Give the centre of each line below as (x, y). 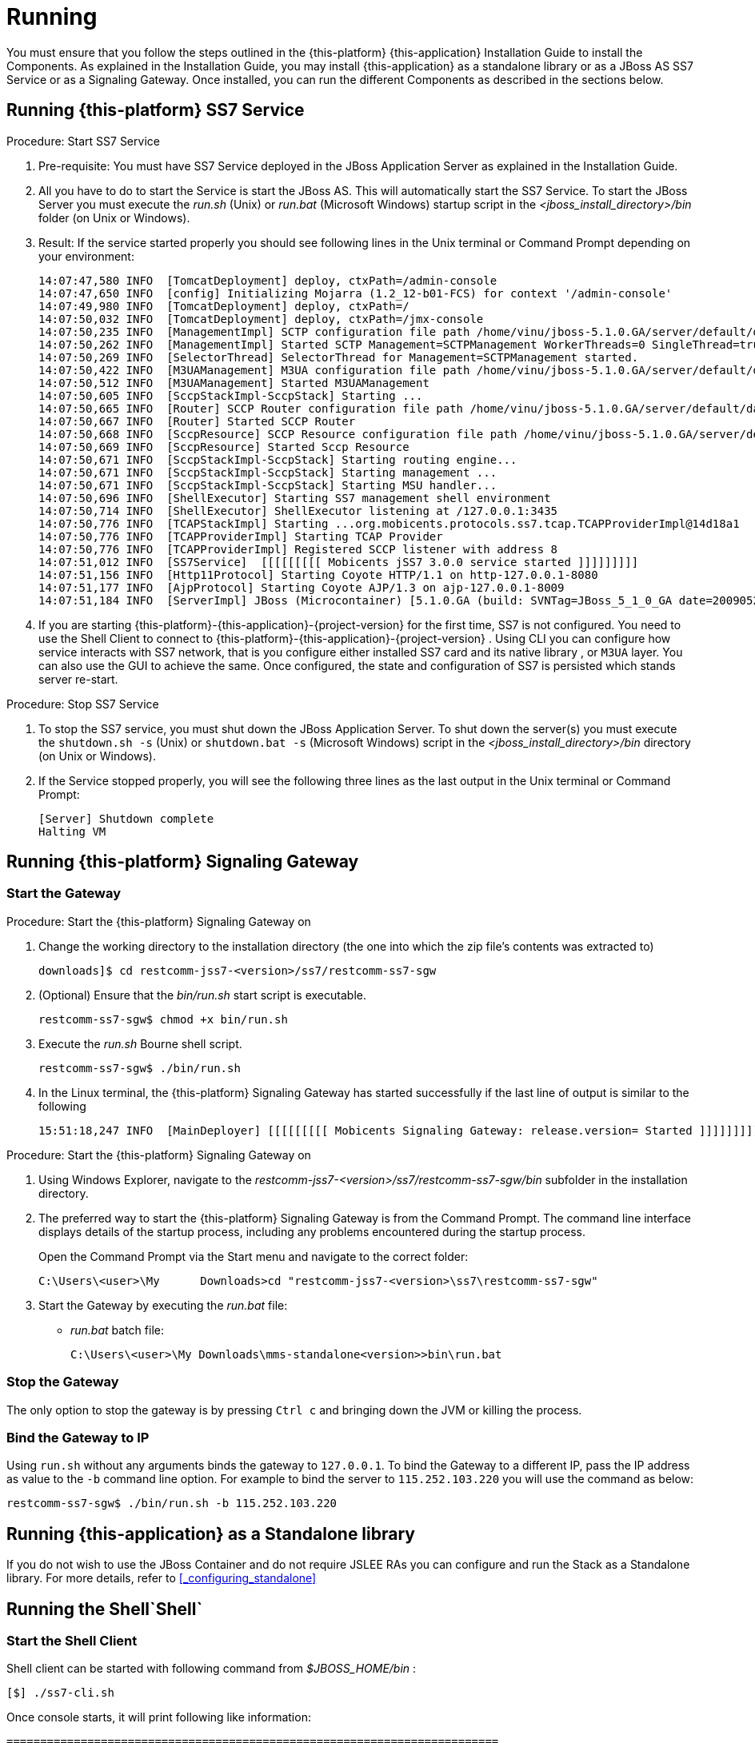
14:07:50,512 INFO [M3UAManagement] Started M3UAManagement (234, 383)
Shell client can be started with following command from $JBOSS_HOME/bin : (212, 1669)
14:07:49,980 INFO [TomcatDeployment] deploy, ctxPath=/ (224, 306)
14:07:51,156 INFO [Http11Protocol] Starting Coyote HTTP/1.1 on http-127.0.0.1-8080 (318, 574)
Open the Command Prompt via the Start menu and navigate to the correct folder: (254, 1256)
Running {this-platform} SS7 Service (156, 110)
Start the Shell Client (72, 1641)
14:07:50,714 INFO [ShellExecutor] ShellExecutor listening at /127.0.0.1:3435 (298, 511)
